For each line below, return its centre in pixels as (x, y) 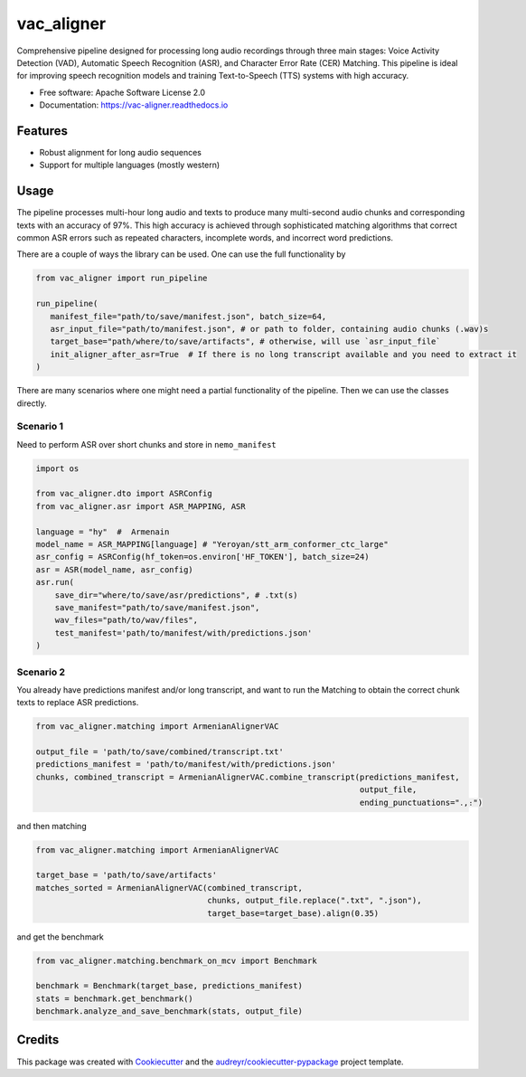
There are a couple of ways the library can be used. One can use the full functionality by (181, 254)
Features (42, 131)
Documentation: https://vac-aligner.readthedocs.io (134, 105)
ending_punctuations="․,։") (421, 802)
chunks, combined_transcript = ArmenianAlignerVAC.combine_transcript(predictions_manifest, (248, 777)
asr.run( (55, 582)
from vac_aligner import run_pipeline (122, 279)
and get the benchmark (60, 937)
